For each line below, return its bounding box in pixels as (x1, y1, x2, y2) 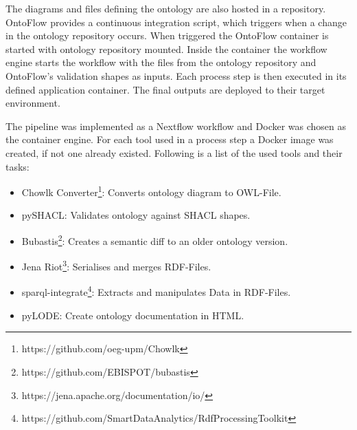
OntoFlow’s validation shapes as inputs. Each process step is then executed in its (5, 68, 347, 83)
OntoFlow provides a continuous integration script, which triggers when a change (5, 14, 347, 29)
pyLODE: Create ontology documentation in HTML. (21, 308, 244, 322)
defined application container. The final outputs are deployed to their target (5, 82, 325, 96)
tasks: (5, 159, 30, 173)
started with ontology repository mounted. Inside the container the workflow (5, 41, 327, 56)
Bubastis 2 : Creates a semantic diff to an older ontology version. (21, 231, 288, 248)
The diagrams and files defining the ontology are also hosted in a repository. (5, 1, 326, 15)
